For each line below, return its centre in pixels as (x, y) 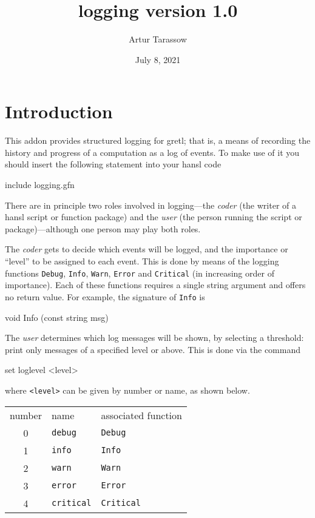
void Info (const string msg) (57, 317)
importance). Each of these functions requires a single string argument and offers (155, 285)
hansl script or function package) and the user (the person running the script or (154, 217)
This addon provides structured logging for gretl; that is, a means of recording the (158, 140)
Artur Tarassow (158, 39)
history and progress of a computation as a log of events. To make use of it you (152, 152)
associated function (141, 415)
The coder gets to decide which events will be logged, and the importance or (147, 249)
